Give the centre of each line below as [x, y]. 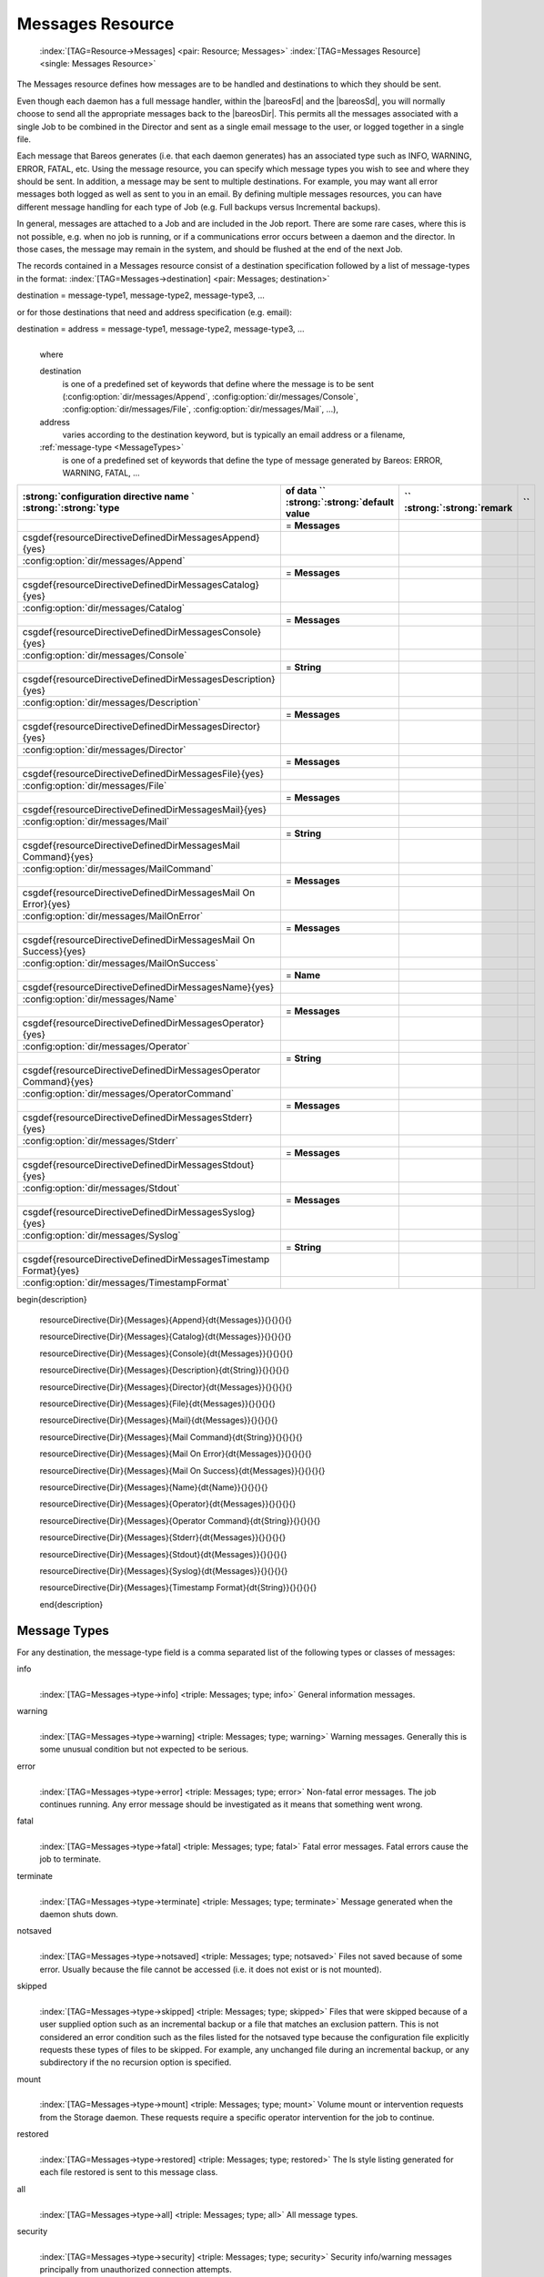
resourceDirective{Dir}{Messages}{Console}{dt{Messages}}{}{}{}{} [166, 1353]
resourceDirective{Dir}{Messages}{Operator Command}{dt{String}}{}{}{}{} [180, 1520]
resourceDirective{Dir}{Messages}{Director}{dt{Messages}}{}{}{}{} [166, 1387]
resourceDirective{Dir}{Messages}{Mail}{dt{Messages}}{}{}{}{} [159, 1420]
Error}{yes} [46, 904]
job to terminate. [71, 1859]
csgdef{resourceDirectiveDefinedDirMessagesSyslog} [139, 1211]
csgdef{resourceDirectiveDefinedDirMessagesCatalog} [141, 585]
